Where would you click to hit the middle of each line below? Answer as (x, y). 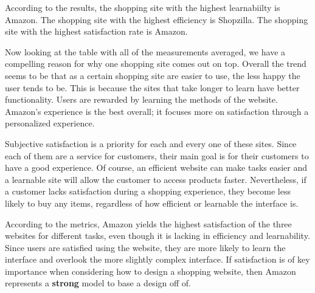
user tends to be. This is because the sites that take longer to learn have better (152, 87)
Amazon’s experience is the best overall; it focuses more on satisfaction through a (157, 111)
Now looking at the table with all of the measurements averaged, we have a (145, 51)
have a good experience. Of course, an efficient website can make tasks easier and (156, 167)
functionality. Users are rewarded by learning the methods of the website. (141, 99)
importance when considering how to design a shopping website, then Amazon (151, 271)
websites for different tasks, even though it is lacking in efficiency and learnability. (157, 236)
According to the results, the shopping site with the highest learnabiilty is (143, 7)
